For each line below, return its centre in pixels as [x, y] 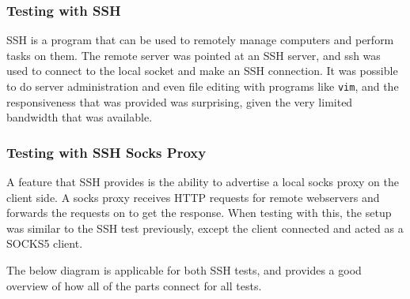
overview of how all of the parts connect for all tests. [134, 285]
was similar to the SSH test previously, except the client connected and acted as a [205, 228]
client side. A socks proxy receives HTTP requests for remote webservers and [193, 197]
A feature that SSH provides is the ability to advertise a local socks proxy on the [203, 182]
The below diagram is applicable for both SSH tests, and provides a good [184, 270]
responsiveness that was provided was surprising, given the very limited [180, 101]
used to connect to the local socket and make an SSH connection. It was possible [202, 71]
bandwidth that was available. [80, 117]
